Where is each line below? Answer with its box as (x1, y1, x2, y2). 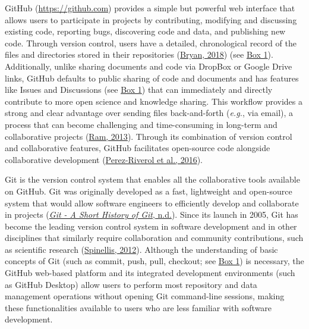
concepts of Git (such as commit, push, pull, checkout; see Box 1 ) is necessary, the (5, 255, 304, 267)
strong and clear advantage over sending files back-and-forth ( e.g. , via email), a (5, 106, 294, 119)
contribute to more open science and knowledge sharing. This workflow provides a (5, 95, 302, 107)
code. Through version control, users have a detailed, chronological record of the (5, 36, 297, 49)
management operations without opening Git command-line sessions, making (5, 290, 285, 302)
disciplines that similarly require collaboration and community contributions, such (5, 231, 304, 244)
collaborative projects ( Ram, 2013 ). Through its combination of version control (5, 130, 292, 142)
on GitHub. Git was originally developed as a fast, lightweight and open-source (5, 184, 292, 197)
